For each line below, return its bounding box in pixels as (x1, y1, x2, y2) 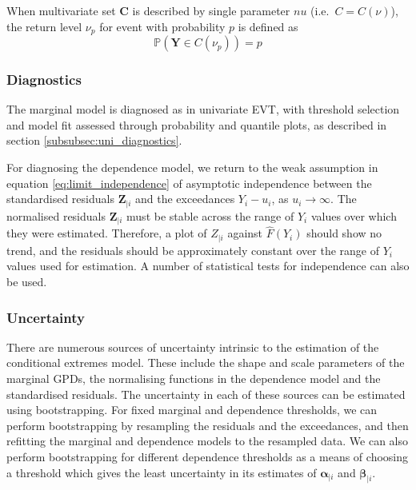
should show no (306, 225, 382, 241)
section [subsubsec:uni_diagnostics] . (6, 132, 182, 149)
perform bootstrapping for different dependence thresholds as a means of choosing (6, 448, 408, 464)
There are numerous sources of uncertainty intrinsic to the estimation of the (6, 338, 379, 355)
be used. (6, 273, 47, 289)
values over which (310, 207, 397, 224)
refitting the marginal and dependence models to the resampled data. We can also (6, 432, 409, 449)
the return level (6, 18, 82, 34)
